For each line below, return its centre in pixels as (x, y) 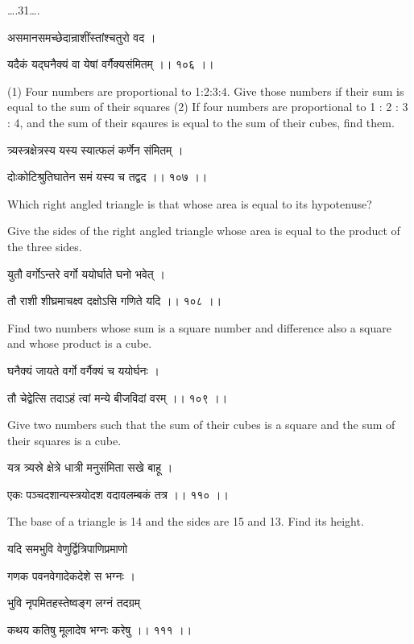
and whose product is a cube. (80, 343)
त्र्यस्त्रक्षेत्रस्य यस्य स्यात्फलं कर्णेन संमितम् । (95, 149)
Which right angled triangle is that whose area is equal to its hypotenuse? (190, 203)
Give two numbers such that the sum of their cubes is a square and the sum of (201, 425)
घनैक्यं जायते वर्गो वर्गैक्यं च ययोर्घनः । (83, 370)
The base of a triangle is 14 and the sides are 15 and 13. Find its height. (186, 521)
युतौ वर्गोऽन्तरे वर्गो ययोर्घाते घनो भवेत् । (86, 273)
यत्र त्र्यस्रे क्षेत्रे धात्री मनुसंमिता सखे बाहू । (90, 467)
